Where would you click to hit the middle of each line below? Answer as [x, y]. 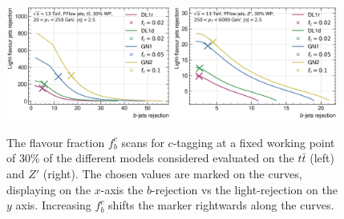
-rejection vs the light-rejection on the [245, 189]
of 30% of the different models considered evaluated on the [150, 158]
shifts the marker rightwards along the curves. [221, 205]
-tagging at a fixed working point [254, 142]
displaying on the [49, 189]
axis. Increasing [53, 205]
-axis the [122, 189]
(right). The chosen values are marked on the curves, [172, 174]
